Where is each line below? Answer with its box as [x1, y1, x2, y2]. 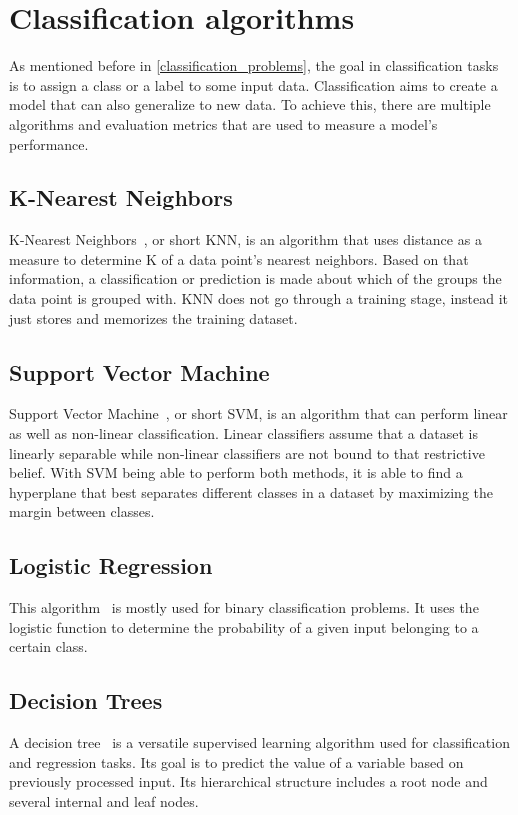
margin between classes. [9, 501, 155, 522]
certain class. [9, 636, 88, 657]
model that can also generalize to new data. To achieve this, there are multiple [9, 94, 491, 115]
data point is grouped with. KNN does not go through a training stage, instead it [9, 288, 509, 309]
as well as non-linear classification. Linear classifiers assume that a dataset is [9, 423, 478, 444]
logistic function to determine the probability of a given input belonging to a [9, 616, 479, 637]
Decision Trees [9, 685, 163, 716]
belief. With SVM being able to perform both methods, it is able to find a [9, 462, 463, 483]
